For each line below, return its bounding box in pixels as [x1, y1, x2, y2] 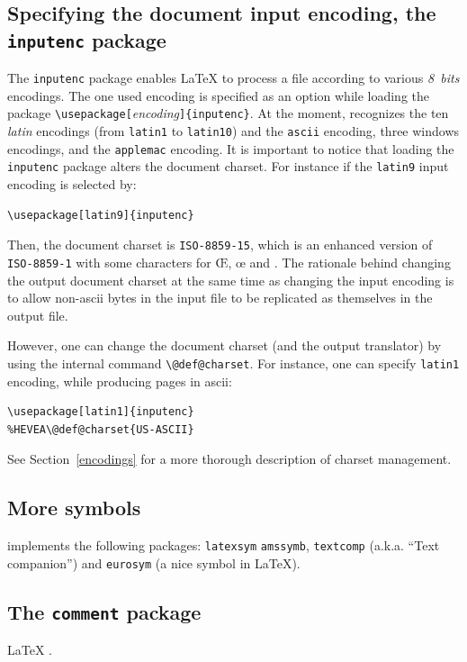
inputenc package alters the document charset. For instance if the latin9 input [7, 157, 449, 176]
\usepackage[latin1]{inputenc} [7, 405, 194, 419]
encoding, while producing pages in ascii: [7, 371, 232, 390]
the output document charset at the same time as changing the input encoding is [7, 270, 454, 289]
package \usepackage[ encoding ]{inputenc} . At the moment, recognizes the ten [7, 104, 449, 122]
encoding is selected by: [7, 175, 137, 194]
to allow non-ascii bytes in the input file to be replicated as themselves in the [7, 288, 433, 307]
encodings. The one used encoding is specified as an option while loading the [7, 86, 429, 104]
